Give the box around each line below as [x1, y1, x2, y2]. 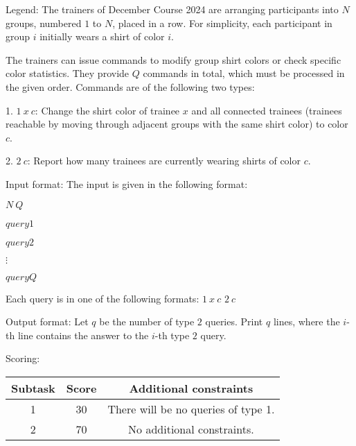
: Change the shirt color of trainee [35, 103, 180, 117]
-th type [154, 327, 190, 342]
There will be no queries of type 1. [107, 400, 275, 417]
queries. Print [205, 314, 263, 329]
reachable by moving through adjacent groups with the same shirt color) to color [6, 117, 348, 131]
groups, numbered [6, 15, 82, 30]
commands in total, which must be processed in [143, 66, 345, 80]
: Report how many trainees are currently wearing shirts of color [27, 153, 301, 168]
